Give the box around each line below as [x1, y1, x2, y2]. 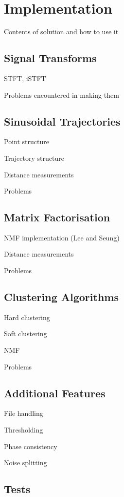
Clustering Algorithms [4, 289, 119, 304]
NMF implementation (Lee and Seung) [4, 232, 120, 242]
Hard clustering [4, 312, 50, 322]
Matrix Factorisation [4, 210, 110, 225]
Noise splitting [4, 457, 47, 468]
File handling [4, 408, 43, 418]
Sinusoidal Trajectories [4, 113, 121, 129]
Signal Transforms [4, 50, 97, 65]
